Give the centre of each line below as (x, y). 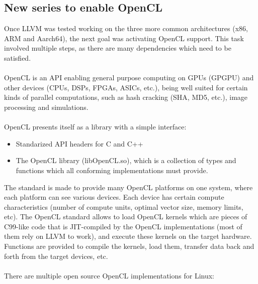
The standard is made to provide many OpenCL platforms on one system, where (128, 187)
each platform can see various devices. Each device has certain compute (114, 197)
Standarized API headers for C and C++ (79, 143)
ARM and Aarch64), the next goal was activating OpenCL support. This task (124, 38)
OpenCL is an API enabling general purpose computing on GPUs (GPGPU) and (129, 78)
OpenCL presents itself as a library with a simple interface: (95, 127)
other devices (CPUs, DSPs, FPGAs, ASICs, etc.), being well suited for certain (126, 87)
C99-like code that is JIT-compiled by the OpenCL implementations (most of (123, 226)
